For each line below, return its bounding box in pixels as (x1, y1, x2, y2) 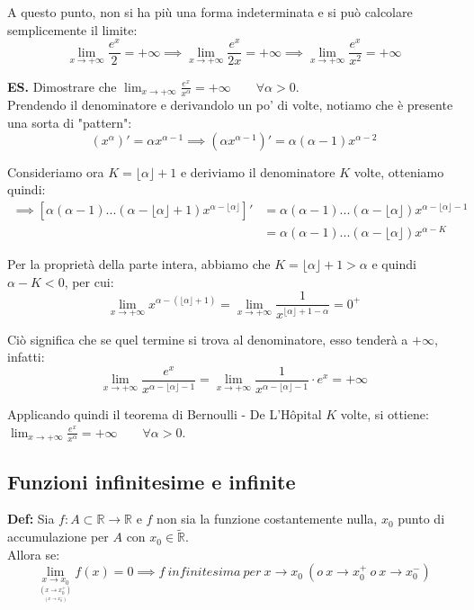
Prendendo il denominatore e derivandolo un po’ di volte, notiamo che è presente (7, 95, 453, 114)
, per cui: (64, 272, 114, 291)
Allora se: (7, 544, 60, 563)
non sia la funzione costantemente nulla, (157, 509, 378, 528)
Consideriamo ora (7, 162, 104, 181)
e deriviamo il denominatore (180, 162, 335, 181)
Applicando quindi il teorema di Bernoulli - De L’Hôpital (7, 405, 322, 424)
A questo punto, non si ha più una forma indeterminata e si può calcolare (7, 3, 413, 21)
